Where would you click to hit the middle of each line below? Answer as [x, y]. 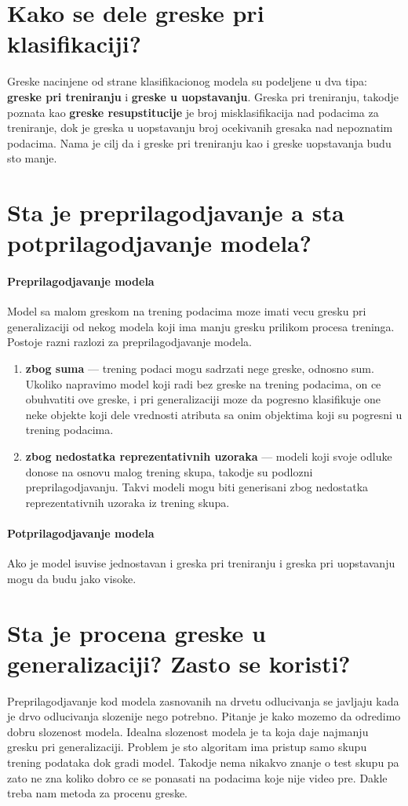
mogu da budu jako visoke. [72, 578]
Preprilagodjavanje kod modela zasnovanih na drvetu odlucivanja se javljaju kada [203, 700]
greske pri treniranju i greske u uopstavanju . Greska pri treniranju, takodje [203, 96]
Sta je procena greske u [137, 632]
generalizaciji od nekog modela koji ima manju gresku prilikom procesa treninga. [201, 326]
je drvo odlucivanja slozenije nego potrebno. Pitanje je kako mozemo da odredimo [204, 716]
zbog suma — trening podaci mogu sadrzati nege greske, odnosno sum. [200, 368]
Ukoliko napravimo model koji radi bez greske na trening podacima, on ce [203, 383]
